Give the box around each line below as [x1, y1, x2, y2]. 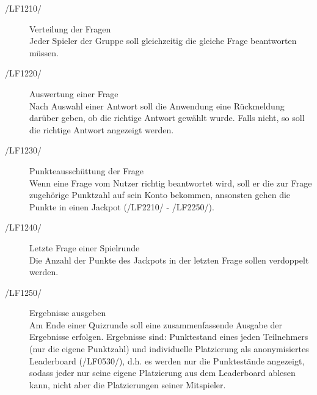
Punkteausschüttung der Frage [29, 164, 144, 177]
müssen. [29, 46, 59, 59]
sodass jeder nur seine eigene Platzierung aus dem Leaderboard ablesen [29, 366, 296, 379]
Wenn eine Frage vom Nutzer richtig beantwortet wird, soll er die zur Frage [29, 176, 312, 189]
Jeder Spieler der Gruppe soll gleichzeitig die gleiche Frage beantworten [29, 34, 297, 47]
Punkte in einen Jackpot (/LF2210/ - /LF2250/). [29, 200, 214, 213]
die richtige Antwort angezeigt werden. [29, 123, 174, 136]
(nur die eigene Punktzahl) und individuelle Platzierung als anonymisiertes [29, 342, 309, 355]
